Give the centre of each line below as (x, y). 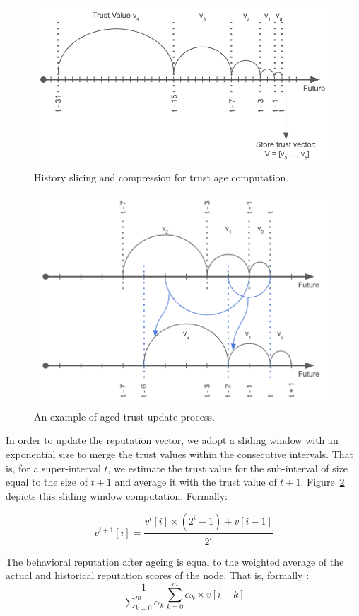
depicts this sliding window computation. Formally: (117, 495)
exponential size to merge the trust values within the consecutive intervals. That (180, 454)
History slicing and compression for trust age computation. (161, 177)
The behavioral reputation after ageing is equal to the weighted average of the (175, 561)
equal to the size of (47, 482)
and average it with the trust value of (196, 482)
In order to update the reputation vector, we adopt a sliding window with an (172, 440)
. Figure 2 (323, 482)
